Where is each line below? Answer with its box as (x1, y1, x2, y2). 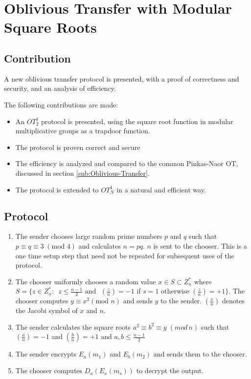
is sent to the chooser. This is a (153, 240, 247, 251)
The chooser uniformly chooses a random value (15, 276, 156, 286)
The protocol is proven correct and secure (15, 142, 140, 152)
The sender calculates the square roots (15, 321, 131, 332)
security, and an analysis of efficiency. (4, 83, 116, 93)
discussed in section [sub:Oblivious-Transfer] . (15, 168, 150, 178)
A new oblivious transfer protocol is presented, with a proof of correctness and (4, 73, 239, 84)
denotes (222, 295, 245, 306)
